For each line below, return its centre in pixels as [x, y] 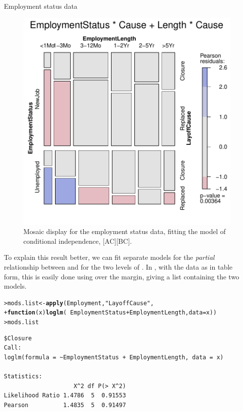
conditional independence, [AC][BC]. [78, 241]
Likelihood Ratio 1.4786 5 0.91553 [65, 396]
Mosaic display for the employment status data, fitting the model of [125, 231]
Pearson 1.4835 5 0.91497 [65, 405]
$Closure [18, 338]
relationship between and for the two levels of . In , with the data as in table [118, 266]
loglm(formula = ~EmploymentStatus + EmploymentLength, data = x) [114, 357]
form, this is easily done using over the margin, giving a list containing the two [122, 276]
